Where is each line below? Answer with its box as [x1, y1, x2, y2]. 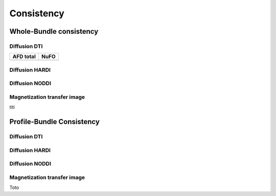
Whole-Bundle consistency [9, 27, 99, 36]
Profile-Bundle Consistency [9, 117, 100, 126]
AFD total [12, 53, 36, 60]
